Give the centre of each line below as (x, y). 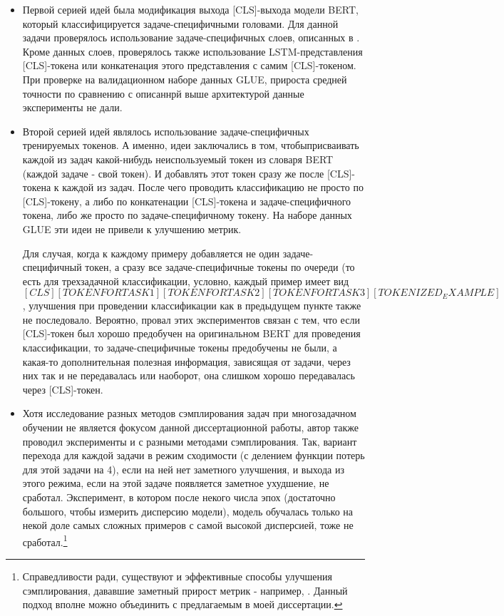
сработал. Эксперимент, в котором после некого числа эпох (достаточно (179, 497)
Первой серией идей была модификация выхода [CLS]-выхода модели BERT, (190, 9)
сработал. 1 (45, 540)
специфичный (52, 267)
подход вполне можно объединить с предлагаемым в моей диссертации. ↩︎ (182, 604)
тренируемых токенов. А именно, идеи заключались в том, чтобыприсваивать (191, 145)
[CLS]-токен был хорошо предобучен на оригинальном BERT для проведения (191, 333)
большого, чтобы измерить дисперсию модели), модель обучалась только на (188, 511)
